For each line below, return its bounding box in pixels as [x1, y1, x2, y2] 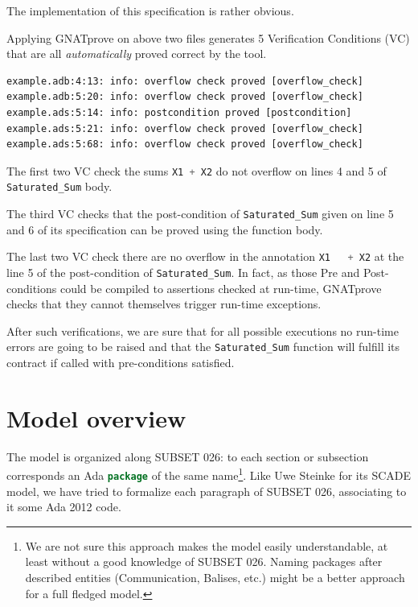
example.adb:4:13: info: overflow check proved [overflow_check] [6, 75, 363, 87]
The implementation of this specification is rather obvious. [6, 2, 294, 19]
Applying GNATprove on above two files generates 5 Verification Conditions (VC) [6, 29, 410, 46]
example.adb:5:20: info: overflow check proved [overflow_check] [6, 91, 363, 103]
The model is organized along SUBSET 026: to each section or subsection [6, 448, 369, 465]
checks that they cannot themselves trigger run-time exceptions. [6, 295, 322, 312]
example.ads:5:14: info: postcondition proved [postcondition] [6, 106, 352, 118]
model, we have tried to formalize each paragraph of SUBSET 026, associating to [6, 482, 407, 499]
